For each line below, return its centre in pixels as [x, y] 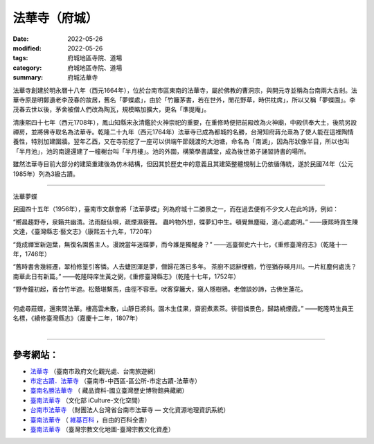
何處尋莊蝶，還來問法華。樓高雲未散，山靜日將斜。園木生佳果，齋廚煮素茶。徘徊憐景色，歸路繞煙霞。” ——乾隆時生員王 [184, 308]
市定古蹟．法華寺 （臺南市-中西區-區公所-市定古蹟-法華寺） [115, 381]
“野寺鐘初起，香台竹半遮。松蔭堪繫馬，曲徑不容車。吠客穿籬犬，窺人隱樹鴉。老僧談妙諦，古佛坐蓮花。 [160, 289]
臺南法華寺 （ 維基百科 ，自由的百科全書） [90, 420]
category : [27, 68]
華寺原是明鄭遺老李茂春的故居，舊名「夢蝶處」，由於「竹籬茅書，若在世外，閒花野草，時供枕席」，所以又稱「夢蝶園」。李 [184, 100]
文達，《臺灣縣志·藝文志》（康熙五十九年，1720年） [84, 231]
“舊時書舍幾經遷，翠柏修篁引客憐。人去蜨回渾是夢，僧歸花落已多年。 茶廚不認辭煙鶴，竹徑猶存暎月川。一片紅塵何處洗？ [185, 267]
